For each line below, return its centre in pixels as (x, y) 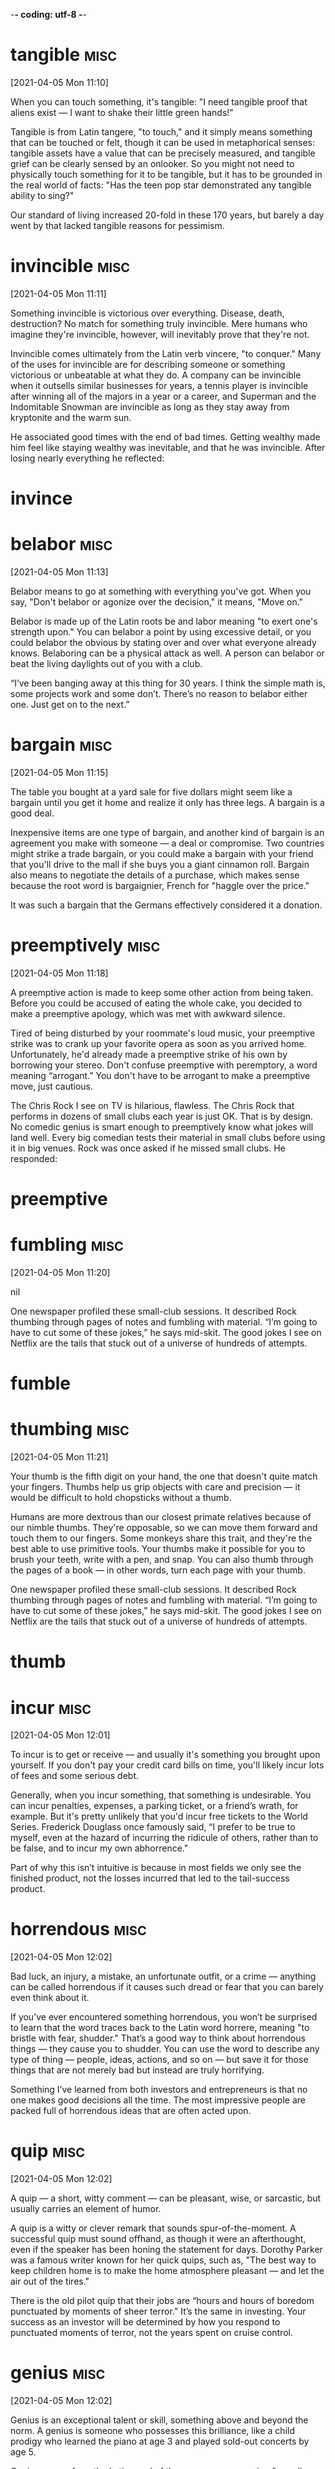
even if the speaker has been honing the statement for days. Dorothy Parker (166, 2250)
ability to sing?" (42, 195)
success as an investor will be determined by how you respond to (145, 2322)
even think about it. (50, 1998)
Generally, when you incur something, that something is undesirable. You (161, 1795)
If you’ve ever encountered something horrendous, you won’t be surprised (164, 2017)
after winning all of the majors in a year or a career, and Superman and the (163, 396)
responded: (34, 1158)
